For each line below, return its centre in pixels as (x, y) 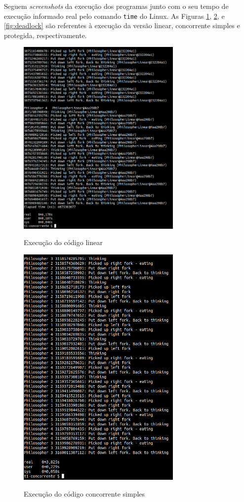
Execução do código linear (63, 242)
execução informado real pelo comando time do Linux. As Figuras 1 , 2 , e (114, 16)
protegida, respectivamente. (45, 35)
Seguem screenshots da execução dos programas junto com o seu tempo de (116, 6)
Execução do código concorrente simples (84, 493)
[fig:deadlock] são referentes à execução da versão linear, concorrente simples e (122, 25)
